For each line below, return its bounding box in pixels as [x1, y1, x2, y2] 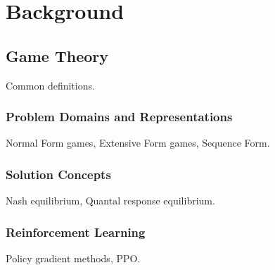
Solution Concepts [6, 165, 111, 183]
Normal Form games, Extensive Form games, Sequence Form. [6, 135, 270, 150]
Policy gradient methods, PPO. [6, 251, 141, 266]
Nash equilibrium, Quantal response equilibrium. [6, 193, 215, 208]
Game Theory [6, 44, 109, 66]
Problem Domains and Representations [6, 108, 233, 125]
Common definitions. [6, 78, 95, 92]
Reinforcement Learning [6, 223, 146, 240]
